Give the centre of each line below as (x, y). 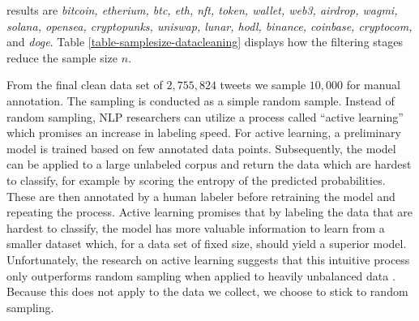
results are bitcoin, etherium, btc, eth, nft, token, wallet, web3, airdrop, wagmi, (202, 10)
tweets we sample (263, 85)
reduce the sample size (62, 57)
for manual (373, 85)
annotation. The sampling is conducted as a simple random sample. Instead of (201, 100)
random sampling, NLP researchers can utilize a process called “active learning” (205, 116)
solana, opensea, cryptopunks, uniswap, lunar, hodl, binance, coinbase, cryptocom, (209, 26)
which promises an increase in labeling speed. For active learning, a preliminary (204, 133)
